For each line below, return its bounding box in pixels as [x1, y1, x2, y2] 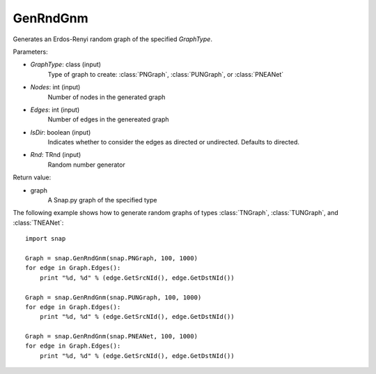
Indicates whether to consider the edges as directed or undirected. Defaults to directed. [47, 138, 299, 147]
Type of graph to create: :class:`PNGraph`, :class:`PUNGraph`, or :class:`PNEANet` [47, 70, 284, 78]
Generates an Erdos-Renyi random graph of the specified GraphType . [13, 35, 212, 43]
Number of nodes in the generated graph [47, 93, 166, 101]
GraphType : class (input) [30, 60, 101, 69]
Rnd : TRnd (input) [30, 151, 81, 159]
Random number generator [47, 160, 125, 169]
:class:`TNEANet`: [13, 218, 64, 227]
